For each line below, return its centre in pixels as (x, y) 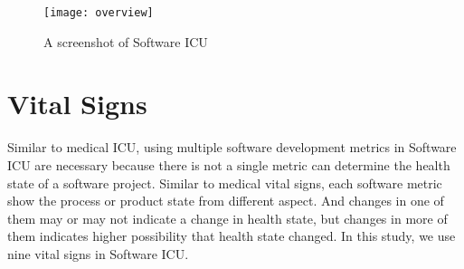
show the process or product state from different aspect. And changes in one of (226, 201)
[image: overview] (99, 13)
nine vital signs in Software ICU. (98, 253)
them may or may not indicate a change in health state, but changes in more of (227, 218)
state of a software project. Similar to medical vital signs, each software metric (225, 183)
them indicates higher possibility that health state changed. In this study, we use (232, 236)
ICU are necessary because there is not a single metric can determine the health (229, 164)
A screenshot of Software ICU (126, 41)
